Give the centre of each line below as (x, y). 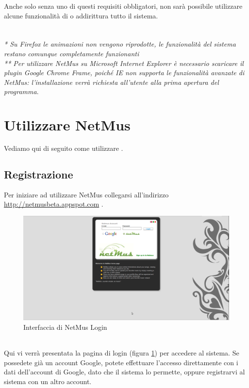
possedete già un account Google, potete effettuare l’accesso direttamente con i (121, 362)
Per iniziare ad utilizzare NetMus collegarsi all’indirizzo (86, 194)
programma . (21, 91)
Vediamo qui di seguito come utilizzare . (64, 148)
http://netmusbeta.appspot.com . (54, 204)
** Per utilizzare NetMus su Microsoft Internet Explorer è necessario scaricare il (124, 63)
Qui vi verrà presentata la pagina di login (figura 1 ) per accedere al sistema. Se (122, 353)
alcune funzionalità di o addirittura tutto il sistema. (81, 15)
